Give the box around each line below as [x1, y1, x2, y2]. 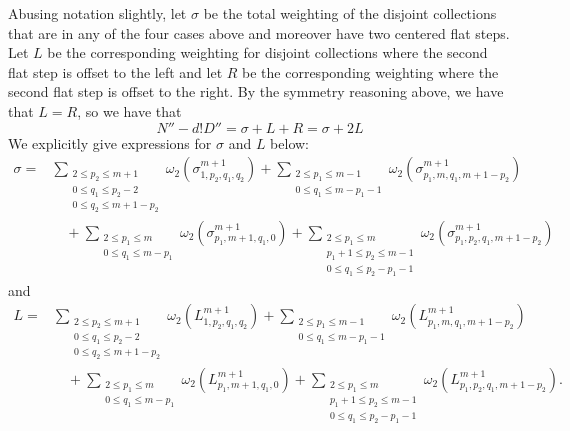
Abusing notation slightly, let [8, 3, 187, 23]
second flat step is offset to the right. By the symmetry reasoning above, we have [8, 81, 504, 102]
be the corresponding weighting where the [242, 61, 499, 82]
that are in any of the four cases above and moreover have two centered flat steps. [8, 22, 510, 43]
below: [270, 132, 309, 153]
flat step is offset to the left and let [8, 61, 223, 82]
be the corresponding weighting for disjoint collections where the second [47, 42, 488, 63]
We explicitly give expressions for [8, 132, 212, 153]
